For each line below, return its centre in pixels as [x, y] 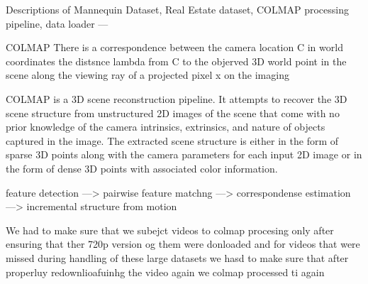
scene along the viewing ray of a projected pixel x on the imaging [147, 75]
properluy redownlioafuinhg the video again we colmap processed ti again [165, 272]
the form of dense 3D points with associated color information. [142, 168]
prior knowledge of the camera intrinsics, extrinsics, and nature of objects [166, 127]
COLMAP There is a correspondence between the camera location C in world [174, 47]
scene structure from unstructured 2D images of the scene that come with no [173, 113]
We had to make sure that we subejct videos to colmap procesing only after [170, 230]
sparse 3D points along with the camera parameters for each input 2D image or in [184, 154]
